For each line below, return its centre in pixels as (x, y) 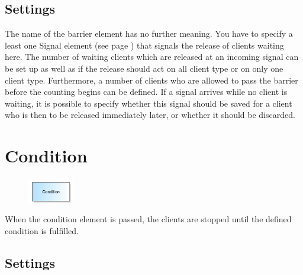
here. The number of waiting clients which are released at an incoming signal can (152, 57)
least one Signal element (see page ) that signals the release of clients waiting (144, 45)
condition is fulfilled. (42, 230)
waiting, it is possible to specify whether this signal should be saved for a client (149, 103)
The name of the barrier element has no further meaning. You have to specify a (149, 33)
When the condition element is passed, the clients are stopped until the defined (148, 219)
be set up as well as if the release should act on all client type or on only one (144, 68)
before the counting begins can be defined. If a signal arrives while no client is (146, 92)
